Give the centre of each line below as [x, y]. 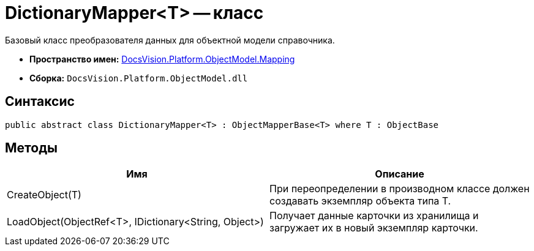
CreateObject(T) [44, 195]
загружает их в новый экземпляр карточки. [374, 228]
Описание [400, 174]
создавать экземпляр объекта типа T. [360, 201]
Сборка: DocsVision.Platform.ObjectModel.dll [139, 78]
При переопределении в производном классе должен [400, 189]
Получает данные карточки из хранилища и [374, 216]
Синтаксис [40, 102]
